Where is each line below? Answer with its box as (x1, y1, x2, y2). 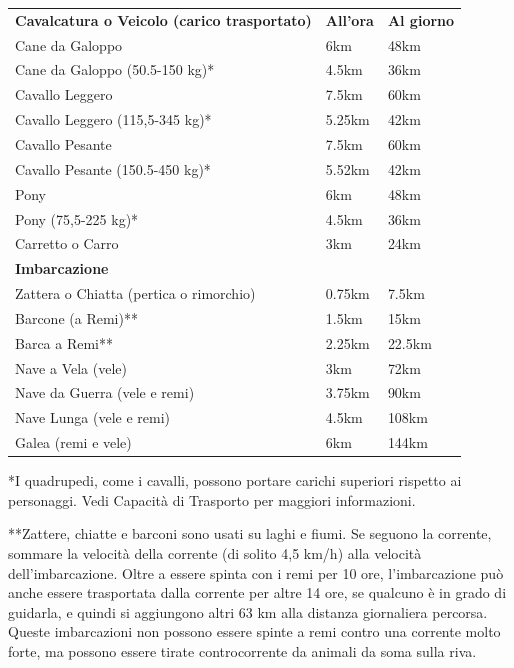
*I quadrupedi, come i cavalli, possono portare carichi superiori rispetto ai (8, 470, 462, 491)
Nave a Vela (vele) (15, 357, 127, 378)
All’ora (325, 9, 374, 30)
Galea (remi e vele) (15, 432, 132, 453)
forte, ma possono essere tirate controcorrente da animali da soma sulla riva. (8, 640, 477, 661)
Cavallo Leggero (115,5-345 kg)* (15, 109, 212, 130)
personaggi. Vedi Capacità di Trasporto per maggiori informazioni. (8, 489, 416, 510)
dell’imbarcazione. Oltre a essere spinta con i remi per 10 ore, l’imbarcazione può (8, 562, 504, 583)
